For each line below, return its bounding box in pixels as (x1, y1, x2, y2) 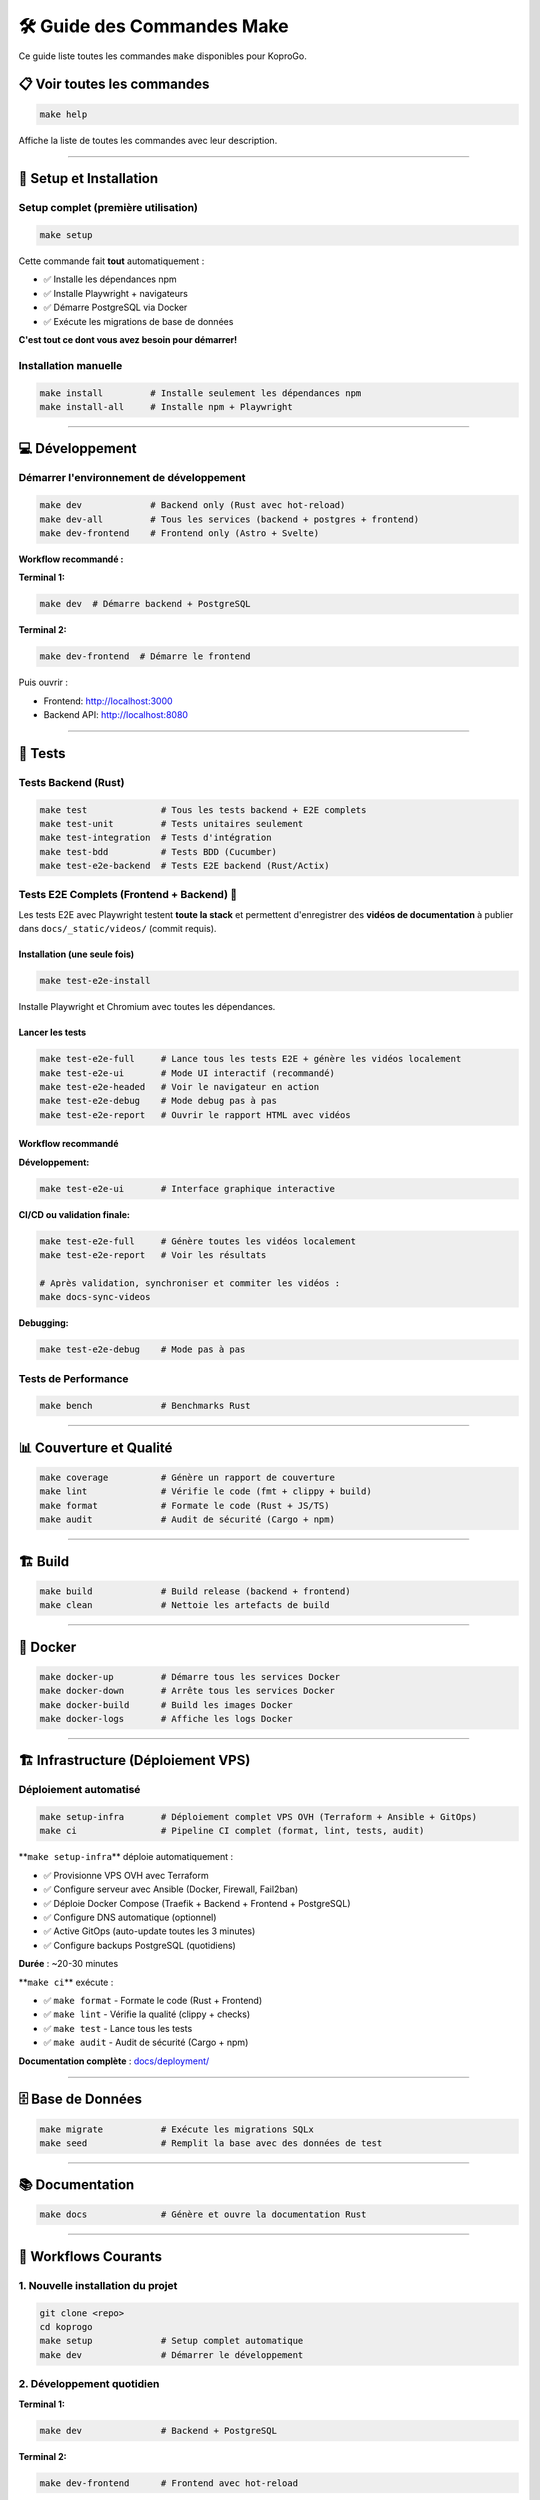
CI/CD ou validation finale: (18, 1208, 130, 1220)
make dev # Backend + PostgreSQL (39, 2425, 277, 2436)
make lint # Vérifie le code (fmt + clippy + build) (39, 1486, 372, 1497)
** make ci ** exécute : (18, 1976, 114, 1988)
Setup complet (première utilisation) (18, 201, 199, 215)
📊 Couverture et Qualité (18, 1439, 173, 1456)
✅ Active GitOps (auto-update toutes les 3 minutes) (43, 1925, 256, 1937)
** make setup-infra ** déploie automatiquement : (18, 1851, 234, 1863)
